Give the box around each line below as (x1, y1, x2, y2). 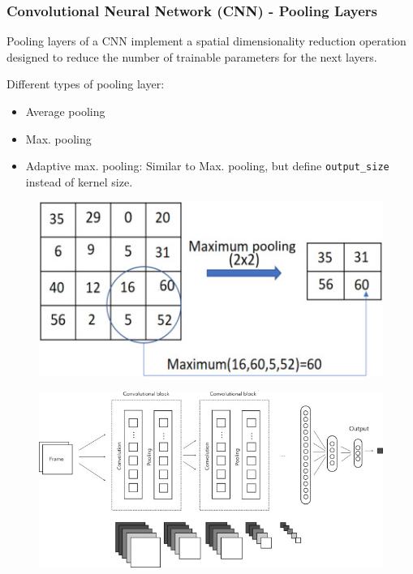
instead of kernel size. (25, 173, 133, 190)
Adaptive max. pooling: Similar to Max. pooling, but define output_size (25, 157, 389, 174)
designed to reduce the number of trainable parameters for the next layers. (6, 48, 377, 65)
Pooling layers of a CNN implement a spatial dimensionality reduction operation (6, 32, 407, 49)
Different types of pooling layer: (6, 75, 165, 92)
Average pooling (25, 103, 105, 119)
